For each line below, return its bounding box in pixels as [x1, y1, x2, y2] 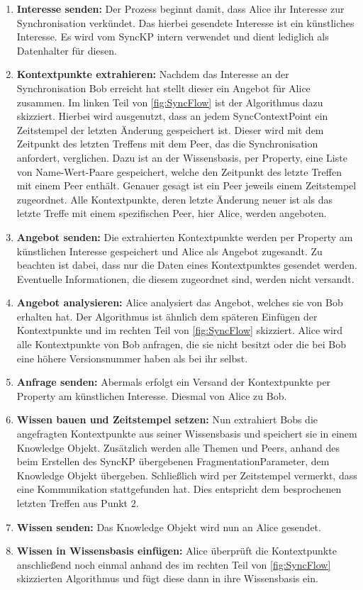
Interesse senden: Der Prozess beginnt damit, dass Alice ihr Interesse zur [16, 1, 345, 16]
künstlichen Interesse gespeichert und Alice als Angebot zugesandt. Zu [16, 243, 323, 258]
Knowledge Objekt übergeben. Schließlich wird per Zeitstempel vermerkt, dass [16, 467, 357, 482]
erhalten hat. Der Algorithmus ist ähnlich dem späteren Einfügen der [16, 308, 318, 323]
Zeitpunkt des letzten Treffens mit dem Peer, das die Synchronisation [16, 136, 318, 151]
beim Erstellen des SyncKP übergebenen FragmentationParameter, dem [16, 454, 330, 469]
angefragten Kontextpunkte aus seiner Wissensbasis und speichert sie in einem [16, 426, 357, 441]
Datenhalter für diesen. [16, 43, 117, 57]
